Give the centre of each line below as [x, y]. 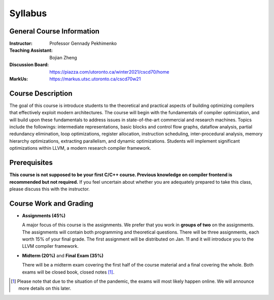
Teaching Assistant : [31, 50]
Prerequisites [31, 163]
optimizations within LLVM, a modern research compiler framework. [80, 148]
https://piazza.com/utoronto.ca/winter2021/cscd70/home [109, 72]
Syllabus [28, 13]
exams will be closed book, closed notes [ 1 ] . [68, 272]
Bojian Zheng [63, 57]
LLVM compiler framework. [50, 246]
